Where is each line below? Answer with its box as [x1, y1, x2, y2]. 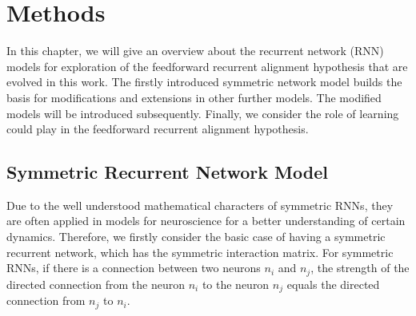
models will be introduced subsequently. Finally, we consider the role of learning [6, 105, 399, 121]
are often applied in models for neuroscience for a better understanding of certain [6, 212, 406, 229]
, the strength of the [310, 259, 410, 276]
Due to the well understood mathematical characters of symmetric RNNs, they [6, 196, 394, 213]
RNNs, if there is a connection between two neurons [6, 259, 261, 276]
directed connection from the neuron [6, 275, 185, 292]
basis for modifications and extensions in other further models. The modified [6, 89, 382, 105]
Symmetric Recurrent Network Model [6, 160, 328, 184]
